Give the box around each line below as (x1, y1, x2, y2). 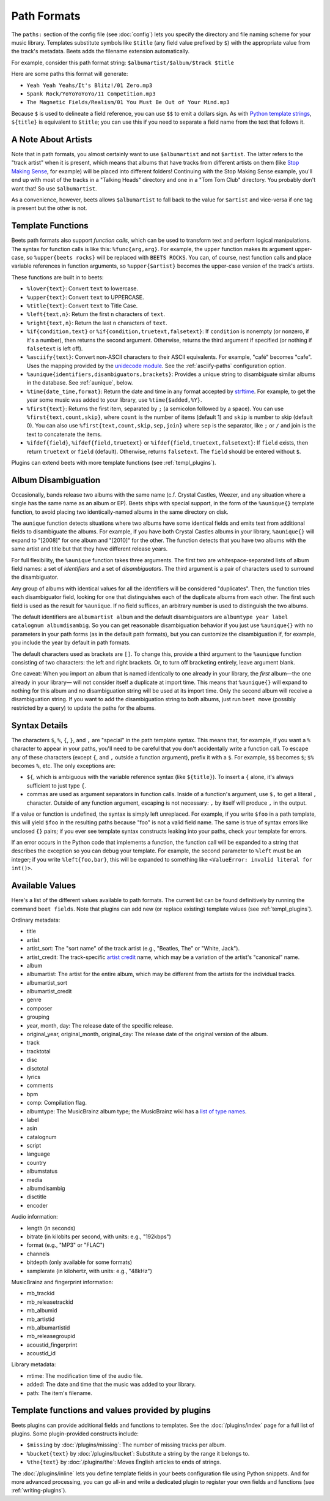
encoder (26, 1202, 48, 1209)
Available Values (11, 881, 76, 891)
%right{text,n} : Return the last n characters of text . (26, 319, 167, 326)
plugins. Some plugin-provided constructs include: (11, 1430, 139, 1437)
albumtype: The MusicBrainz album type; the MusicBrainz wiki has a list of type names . (26, 1107, 247, 1115)
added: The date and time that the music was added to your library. (26, 1381, 196, 1388)
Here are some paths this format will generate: (11, 70, 128, 78)
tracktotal (26, 1047, 51, 1055)
